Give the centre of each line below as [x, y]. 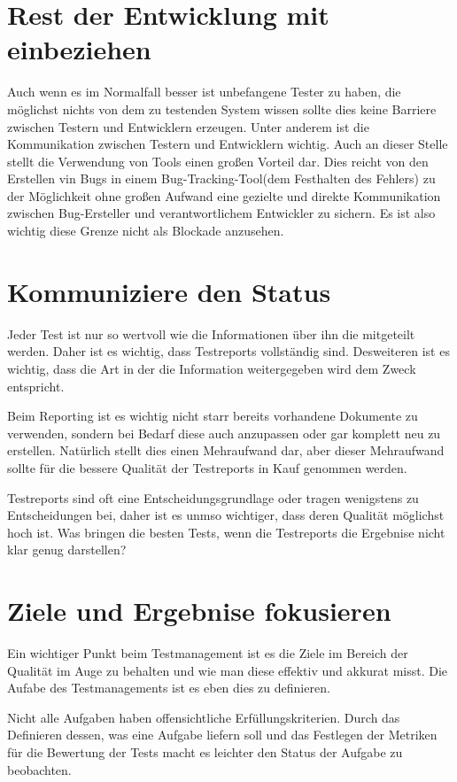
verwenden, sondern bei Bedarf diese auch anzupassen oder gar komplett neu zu [224, 433]
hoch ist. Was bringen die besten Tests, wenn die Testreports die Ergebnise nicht [226, 532]
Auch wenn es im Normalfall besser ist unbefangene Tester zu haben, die [204, 92]
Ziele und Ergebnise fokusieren [199, 611]
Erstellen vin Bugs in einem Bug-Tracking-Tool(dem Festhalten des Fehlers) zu [221, 178]
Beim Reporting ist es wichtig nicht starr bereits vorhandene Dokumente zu [213, 416]
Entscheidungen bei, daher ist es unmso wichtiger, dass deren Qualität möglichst [226, 515]
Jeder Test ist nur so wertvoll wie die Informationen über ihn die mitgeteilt [211, 333]
